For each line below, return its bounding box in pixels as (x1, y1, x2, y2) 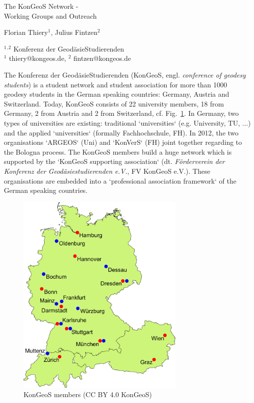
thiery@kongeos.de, (9, 53, 66, 63)
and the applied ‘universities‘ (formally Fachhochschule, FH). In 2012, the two (4, 127, 239, 137)
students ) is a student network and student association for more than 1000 (4, 79, 228, 89)
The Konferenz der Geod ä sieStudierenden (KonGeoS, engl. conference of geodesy (4, 69, 246, 80)
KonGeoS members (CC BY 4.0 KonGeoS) (24, 389, 152, 400)
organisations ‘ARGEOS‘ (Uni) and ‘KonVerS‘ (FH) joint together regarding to (4, 137, 242, 147)
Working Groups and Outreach (4, 10, 97, 21)
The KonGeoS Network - (4, 1, 78, 11)
